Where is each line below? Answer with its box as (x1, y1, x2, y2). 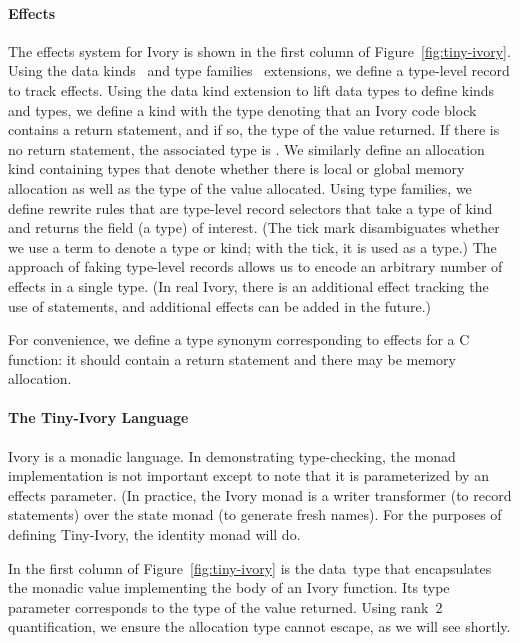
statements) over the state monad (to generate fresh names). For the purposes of (8, 504, 502, 525)
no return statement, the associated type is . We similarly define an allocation (8, 138, 485, 159)
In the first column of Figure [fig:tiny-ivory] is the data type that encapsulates (8, 557, 492, 578)
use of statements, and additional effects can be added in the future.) (8, 295, 432, 316)
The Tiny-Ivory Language (8, 407, 189, 428)
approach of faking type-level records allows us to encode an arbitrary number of (8, 256, 503, 277)
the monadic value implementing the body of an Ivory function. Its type (8, 577, 450, 598)
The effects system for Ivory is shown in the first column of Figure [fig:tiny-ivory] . (8, 40, 511, 61)
